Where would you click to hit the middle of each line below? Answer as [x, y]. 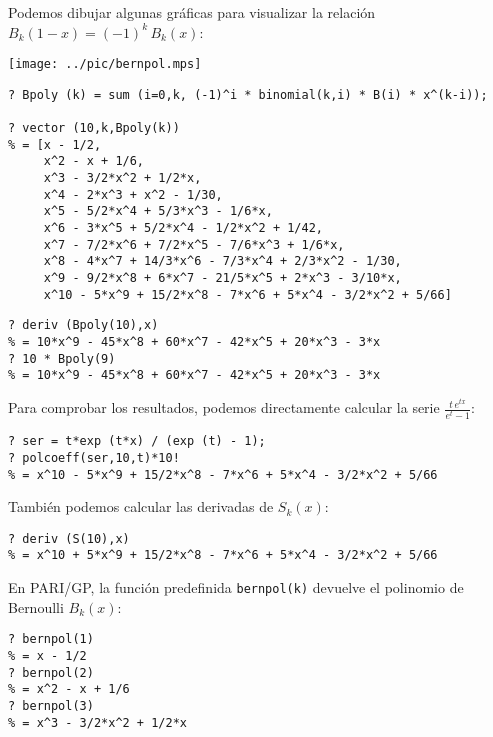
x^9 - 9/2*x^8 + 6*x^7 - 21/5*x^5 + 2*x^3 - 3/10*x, [222, 278]
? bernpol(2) [51, 672]
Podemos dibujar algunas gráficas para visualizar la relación [192, 12]
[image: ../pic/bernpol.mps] [105, 64]
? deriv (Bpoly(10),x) [83, 325]
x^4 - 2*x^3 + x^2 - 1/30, [133, 194]
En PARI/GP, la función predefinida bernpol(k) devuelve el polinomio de [236, 587]
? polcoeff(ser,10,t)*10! [94, 457]
